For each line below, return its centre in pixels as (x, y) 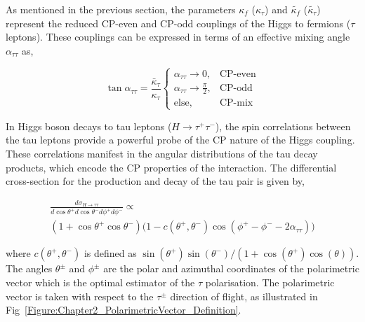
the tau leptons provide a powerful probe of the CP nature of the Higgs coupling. (180, 140)
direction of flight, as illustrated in (244, 296)
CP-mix (236, 103)
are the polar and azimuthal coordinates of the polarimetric (231, 268)
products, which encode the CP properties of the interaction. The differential (171, 167)
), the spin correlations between (283, 126)
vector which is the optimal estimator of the (100, 282)
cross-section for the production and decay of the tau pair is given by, (155, 181)
